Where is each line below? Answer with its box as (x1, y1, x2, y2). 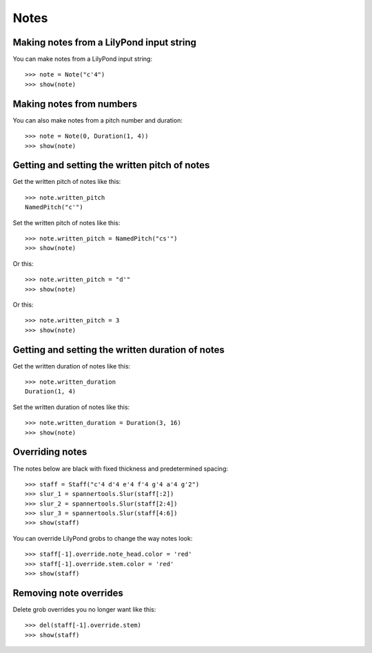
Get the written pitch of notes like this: (12, 178, 121, 186)
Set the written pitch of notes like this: (12, 218, 121, 227)
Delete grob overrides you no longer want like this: (12, 605, 156, 613)
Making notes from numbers (12, 98, 138, 110)
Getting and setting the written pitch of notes (12, 159, 210, 172)
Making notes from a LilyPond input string (12, 37, 196, 48)
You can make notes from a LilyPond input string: (12, 55, 153, 63)
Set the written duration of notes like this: (12, 403, 130, 411)
